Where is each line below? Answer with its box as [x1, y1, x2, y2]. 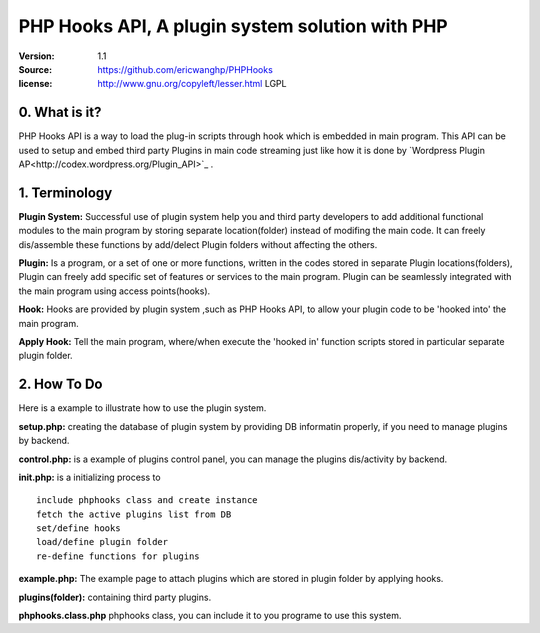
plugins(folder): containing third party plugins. [18, 591, 212, 603]
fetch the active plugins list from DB [36, 508, 232, 520]
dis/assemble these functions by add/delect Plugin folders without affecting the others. [18, 238, 378, 250]
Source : [18, 63, 53, 75]
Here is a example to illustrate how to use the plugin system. [18, 402, 267, 414]
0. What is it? [18, 104, 102, 121]
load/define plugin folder [36, 536, 169, 548]
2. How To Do [18, 376, 103, 393]
